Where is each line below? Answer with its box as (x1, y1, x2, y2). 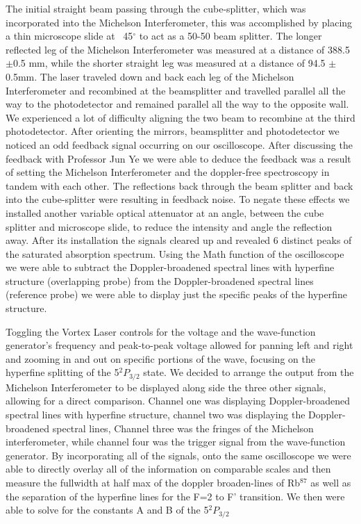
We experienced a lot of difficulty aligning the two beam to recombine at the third (6, 110, 355, 124)
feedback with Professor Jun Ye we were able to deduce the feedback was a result (6, 151, 351, 165)
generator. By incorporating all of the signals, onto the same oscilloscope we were (6, 448, 351, 462)
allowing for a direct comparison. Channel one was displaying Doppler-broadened (6, 393, 351, 408)
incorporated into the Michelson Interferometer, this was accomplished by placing (6, 15, 353, 29)
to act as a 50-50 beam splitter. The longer (139, 28, 322, 43)
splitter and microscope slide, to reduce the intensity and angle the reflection (6, 219, 333, 234)
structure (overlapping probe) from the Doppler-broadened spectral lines (6, 273, 314, 288)
